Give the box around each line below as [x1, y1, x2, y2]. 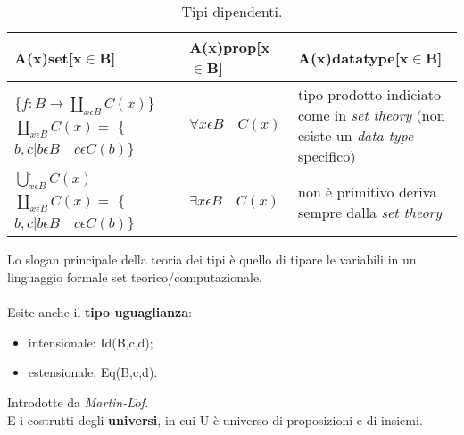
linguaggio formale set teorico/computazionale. [7, 267, 262, 286]
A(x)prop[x [189, 37, 270, 57]
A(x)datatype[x [297, 46, 409, 68]
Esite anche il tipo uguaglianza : [7, 303, 192, 322]
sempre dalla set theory [297, 202, 443, 223]
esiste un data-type [297, 125, 414, 146]
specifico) [297, 146, 356, 166]
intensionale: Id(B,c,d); [28, 332, 153, 351]
